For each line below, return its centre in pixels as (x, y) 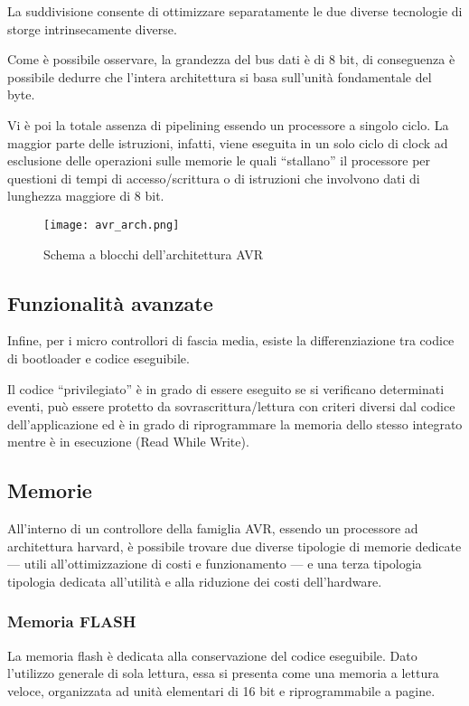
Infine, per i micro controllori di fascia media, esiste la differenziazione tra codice (231, 340)
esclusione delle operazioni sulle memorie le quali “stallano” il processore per (219, 160)
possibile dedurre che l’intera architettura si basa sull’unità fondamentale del (220, 76)
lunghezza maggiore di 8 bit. (86, 196)
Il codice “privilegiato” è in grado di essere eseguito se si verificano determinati (226, 388)
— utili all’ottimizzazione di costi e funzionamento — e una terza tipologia (215, 564)
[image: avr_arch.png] (112, 225)
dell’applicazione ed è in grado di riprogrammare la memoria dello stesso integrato (235, 424)
